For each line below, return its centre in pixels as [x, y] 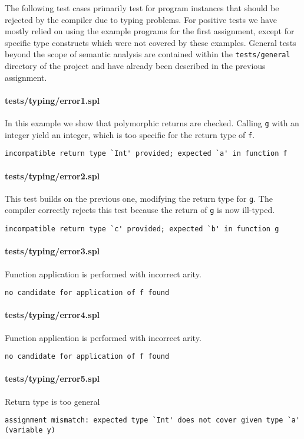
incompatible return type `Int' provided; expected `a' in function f [146, 154]
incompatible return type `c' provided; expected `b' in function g [142, 229]
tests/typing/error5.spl [52, 379]
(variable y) [30, 430]
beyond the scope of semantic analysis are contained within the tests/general [148, 54]
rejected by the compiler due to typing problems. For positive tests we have [141, 19]
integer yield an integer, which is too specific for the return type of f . [130, 134]
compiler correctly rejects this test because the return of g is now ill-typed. [140, 210]
